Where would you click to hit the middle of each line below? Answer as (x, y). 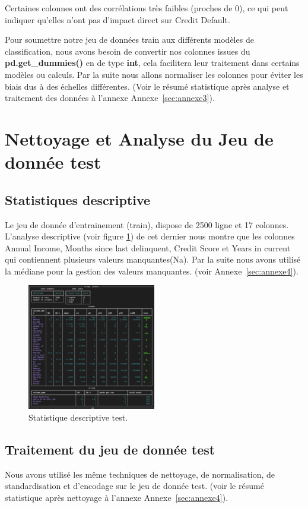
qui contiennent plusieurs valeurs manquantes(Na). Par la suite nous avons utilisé (153, 259)
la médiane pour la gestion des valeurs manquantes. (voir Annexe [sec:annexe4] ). (152, 271)
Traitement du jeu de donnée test (110, 449)
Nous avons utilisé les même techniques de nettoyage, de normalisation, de (140, 474)
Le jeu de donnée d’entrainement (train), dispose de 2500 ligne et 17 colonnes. (147, 224)
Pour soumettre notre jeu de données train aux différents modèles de (129, 40)
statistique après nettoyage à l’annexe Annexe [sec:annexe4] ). (117, 497)
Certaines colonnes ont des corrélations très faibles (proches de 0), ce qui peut (147, 8)
